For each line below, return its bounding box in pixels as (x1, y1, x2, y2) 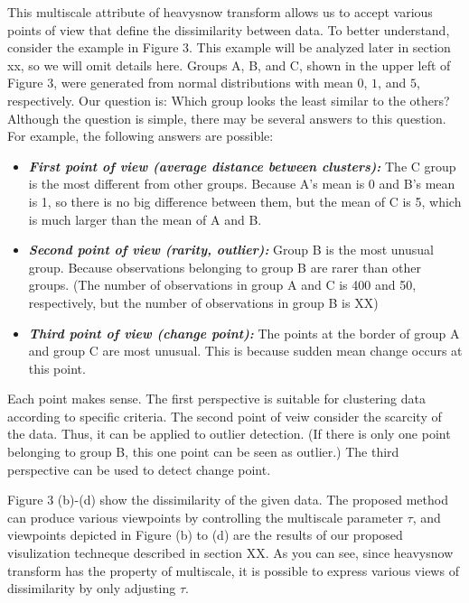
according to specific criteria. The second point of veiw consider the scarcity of (7, 406, 442, 425)
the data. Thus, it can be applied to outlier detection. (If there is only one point (7, 424, 451, 443)
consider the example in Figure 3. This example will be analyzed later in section (7, 38, 451, 57)
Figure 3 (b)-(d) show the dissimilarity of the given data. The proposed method (7, 490, 448, 509)
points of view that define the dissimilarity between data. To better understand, (7, 20, 450, 39)
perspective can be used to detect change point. (7, 459, 271, 478)
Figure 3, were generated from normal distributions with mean (7, 73, 353, 92)
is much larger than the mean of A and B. (28, 209, 262, 228)
